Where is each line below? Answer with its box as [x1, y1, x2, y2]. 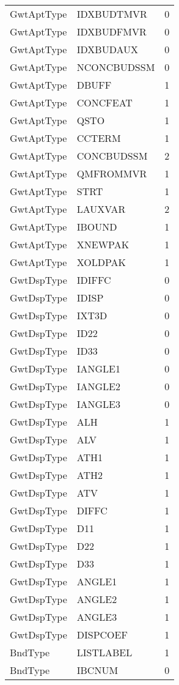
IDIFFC [76, 273, 111, 287]
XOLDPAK [76, 255, 126, 269]
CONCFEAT [76, 95, 133, 109]
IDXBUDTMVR [76, 7, 147, 21]
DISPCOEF [76, 628, 128, 642]
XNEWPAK [76, 237, 130, 251]
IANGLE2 [76, 379, 120, 393]
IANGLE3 [76, 397, 120, 411]
